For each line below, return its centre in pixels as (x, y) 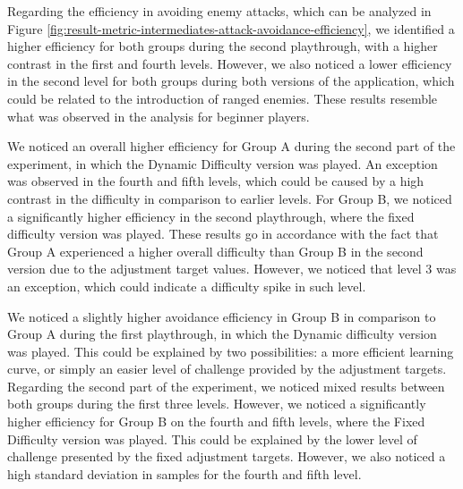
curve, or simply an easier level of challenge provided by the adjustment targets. (227, 369)
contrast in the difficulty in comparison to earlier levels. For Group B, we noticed (230, 198)
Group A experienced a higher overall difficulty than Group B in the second (215, 251)
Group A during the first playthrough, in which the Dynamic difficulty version (222, 334)
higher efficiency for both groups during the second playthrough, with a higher (223, 46)
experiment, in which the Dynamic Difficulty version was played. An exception (223, 163)
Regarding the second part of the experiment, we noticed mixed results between (226, 386)
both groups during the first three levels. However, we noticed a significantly (217, 404)
